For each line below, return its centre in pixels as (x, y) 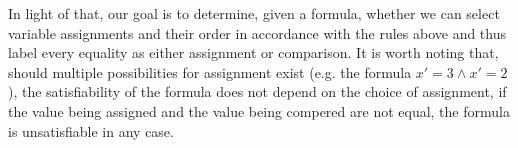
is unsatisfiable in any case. (91, 130)
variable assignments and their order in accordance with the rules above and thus (257, 32)
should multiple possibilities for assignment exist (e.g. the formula (210, 71)
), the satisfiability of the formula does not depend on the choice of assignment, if (257, 91)
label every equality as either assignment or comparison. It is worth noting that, (253, 52)
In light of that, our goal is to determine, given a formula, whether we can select (254, 13)
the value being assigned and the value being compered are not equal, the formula (259, 110)
